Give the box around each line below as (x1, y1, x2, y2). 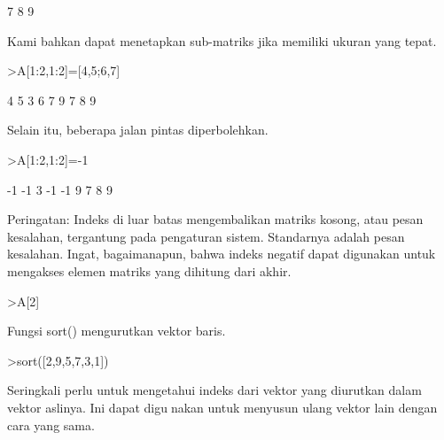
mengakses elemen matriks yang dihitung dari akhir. (7, 261, 292, 280)
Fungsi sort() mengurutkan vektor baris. (7, 321, 226, 340)
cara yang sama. (7, 415, 95, 434)
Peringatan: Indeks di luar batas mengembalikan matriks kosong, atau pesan (7, 210, 424, 228)
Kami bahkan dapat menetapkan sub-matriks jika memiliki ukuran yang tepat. (7, 31, 437, 50)
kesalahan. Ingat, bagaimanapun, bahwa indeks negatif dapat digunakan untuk (7, 244, 436, 263)
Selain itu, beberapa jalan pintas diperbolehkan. (7, 120, 269, 139)
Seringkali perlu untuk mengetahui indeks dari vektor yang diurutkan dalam (7, 381, 422, 399)
